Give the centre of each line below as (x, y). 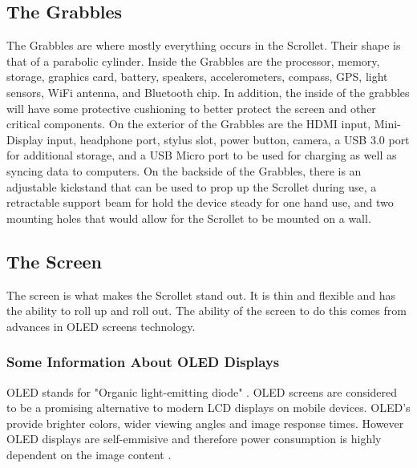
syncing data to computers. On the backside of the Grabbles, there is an (184, 170)
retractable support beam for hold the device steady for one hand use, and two (200, 202)
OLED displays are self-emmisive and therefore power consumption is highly (194, 439)
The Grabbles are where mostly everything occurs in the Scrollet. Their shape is (204, 45)
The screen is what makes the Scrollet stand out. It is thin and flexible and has (201, 295)
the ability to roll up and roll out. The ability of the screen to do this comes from (206, 311)
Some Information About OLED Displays (143, 362)
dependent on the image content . (89, 454)
